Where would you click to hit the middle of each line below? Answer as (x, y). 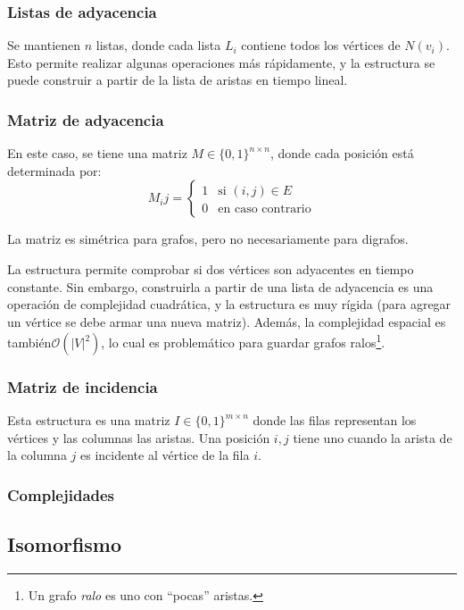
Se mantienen (44, 45)
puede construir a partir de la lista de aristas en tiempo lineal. (178, 80)
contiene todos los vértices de (321, 45)
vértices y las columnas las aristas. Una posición (139, 437)
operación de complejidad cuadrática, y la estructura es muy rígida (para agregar (229, 304)
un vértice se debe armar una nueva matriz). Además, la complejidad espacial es (227, 321)
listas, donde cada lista (158, 45)
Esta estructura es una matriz (89, 420)
